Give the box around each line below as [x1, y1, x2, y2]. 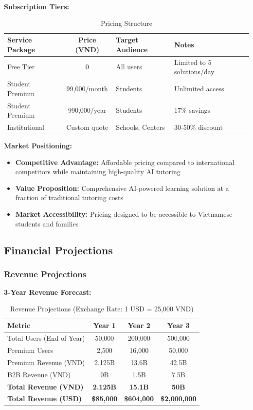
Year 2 [127, 320, 150, 330]
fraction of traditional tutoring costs [15, 192, 123, 203]
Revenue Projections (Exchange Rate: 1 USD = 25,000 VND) [10, 303, 194, 313]
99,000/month [66, 83, 108, 93]
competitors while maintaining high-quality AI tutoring [15, 166, 181, 177]
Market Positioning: [4, 141, 72, 151]
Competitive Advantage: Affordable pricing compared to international [15, 157, 235, 167]
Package [7, 44, 35, 54]
